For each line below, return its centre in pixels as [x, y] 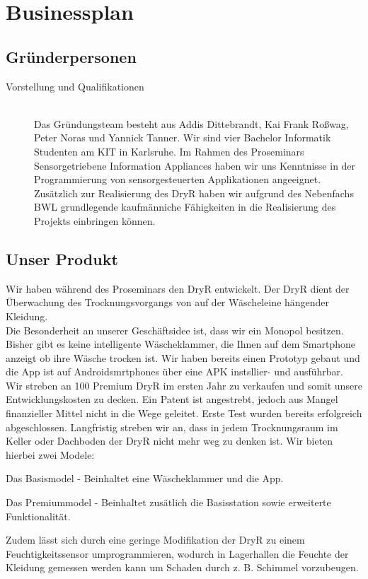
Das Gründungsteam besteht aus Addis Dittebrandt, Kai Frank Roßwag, [191, 123]
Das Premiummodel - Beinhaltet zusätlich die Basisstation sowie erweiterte [168, 502]
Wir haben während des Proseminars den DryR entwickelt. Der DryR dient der [178, 288]
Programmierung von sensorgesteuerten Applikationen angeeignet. [178, 179]
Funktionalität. [38, 516]
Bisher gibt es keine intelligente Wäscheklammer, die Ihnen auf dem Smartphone [181, 344]
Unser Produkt [62, 258]
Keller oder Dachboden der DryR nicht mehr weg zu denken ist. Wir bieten [169, 441]
